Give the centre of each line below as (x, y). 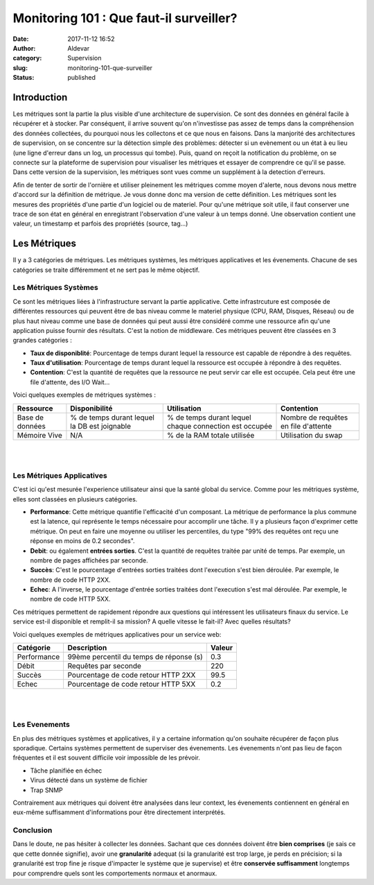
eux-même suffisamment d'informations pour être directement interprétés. (119, 812)
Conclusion (33, 830)
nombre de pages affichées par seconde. (89, 560)
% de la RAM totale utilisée (211, 435)
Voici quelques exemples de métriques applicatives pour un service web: (117, 634)
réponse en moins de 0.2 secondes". (82, 541)
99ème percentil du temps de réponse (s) (135, 657)
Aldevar (79, 48)
